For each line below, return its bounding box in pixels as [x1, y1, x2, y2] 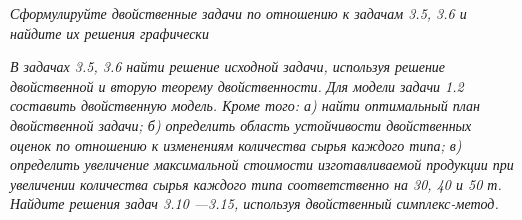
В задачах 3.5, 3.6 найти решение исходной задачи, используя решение [10, 56, 446, 77]
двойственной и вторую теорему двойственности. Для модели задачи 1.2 [10, 75, 464, 96]
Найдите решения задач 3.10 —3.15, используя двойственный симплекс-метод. [10, 193, 499, 214]
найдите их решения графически [10, 22, 209, 43]
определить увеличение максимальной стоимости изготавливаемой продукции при [10, 154, 514, 175]
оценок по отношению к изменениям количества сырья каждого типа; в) [10, 134, 462, 155]
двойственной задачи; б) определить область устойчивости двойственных [10, 114, 472, 135]
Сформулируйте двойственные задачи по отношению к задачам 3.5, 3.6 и [10, 3, 467, 23]
